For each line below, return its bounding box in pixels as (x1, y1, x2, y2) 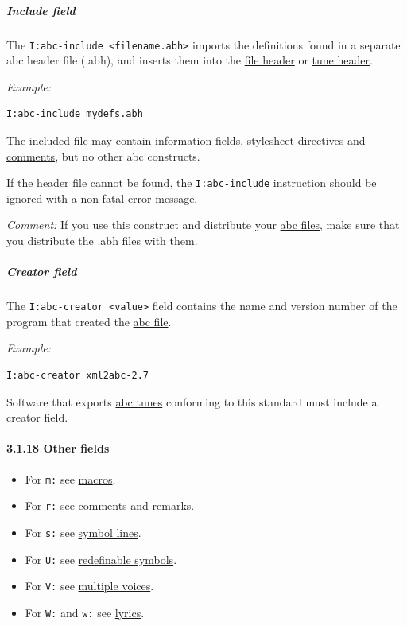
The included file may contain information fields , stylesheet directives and (6, 132, 366, 148)
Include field (6, 2, 76, 18)
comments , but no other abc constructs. (6, 147, 200, 164)
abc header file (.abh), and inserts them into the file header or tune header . (6, 52, 373, 68)
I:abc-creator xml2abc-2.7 (6, 370, 149, 382)
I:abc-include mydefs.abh (6, 108, 143, 120)
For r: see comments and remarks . (25, 497, 195, 514)
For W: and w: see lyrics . (25, 604, 145, 620)
